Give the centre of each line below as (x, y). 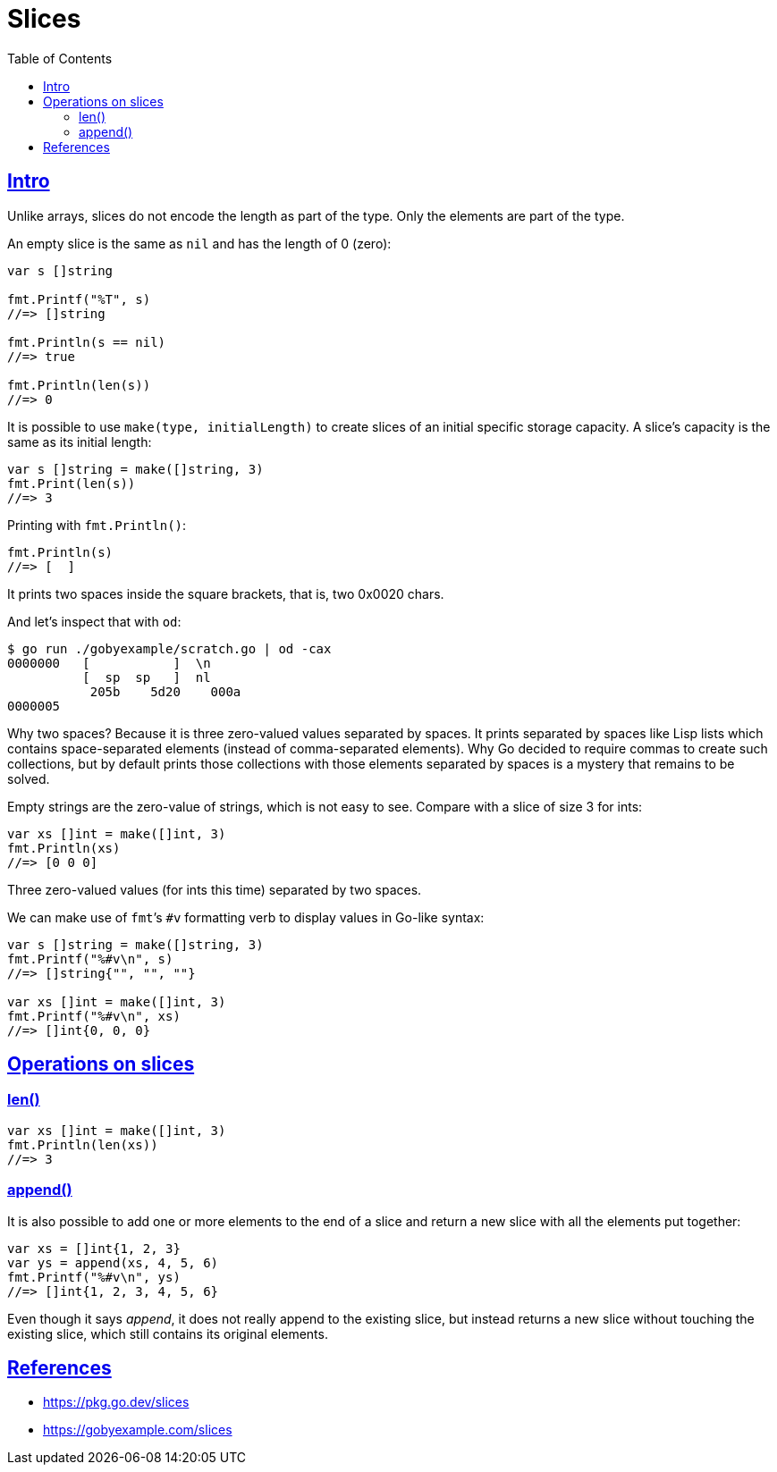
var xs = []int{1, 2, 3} (94, 1248)
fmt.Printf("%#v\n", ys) (94, 1277)
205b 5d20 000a (165, 691)
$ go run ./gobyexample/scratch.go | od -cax (169, 648)
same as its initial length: (80, 442)
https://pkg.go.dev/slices (116, 1402)
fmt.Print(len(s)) (72, 483)
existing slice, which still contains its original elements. (168, 1333)
